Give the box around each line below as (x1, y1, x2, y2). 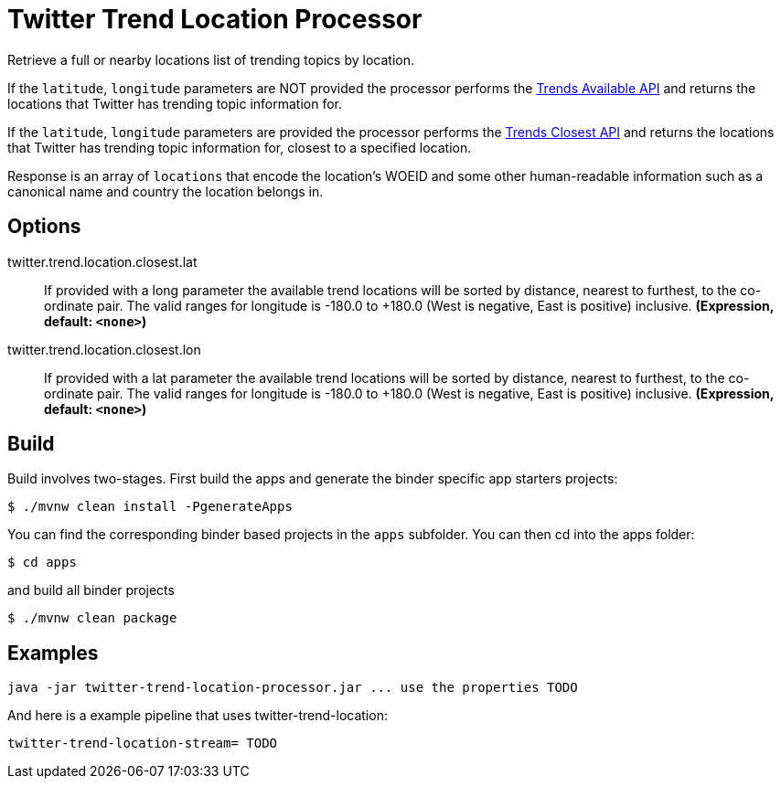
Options (7, 215, 81, 239)
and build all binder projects (7, 582, 175, 599)
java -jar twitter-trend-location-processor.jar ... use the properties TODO (7, 680, 578, 696)
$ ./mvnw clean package (7, 611, 177, 626)
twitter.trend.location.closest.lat (7, 253, 198, 270)
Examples (7, 641, 99, 664)
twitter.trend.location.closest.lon (7, 341, 201, 357)
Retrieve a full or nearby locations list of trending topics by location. (7, 51, 414, 68)
